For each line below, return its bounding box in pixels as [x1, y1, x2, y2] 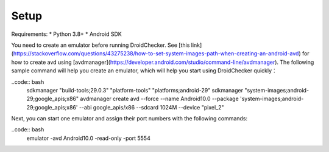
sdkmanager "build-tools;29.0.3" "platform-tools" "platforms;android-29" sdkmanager [26, 86, 244, 94]
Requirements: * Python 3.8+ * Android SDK [11, 30, 122, 38]
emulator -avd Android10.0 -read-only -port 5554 [26, 134, 150, 142]
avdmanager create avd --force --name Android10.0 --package [80, 95, 239, 103]
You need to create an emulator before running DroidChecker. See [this [11, 41, 190, 49]
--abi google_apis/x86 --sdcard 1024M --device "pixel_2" [79, 103, 224, 111]
